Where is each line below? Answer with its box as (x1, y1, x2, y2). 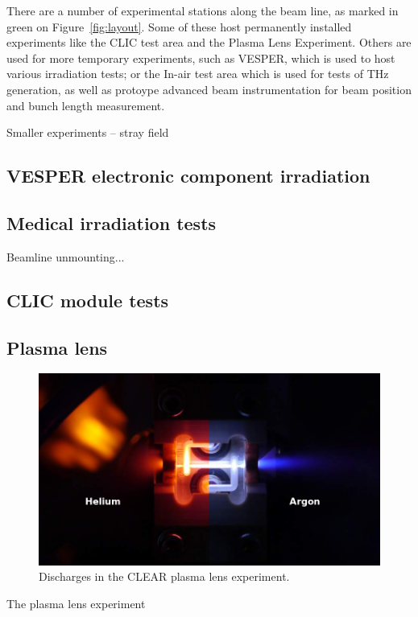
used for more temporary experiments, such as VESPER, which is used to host (6, 49, 395, 66)
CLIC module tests (6, 287, 169, 312)
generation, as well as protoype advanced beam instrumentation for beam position (6, 80, 412, 97)
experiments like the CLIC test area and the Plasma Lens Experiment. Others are (6, 34, 412, 51)
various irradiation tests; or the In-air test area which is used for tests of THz (6, 65, 389, 82)
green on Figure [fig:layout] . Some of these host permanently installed (6, 18, 352, 35)
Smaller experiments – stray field (6, 124, 169, 141)
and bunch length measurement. (6, 97, 165, 113)
